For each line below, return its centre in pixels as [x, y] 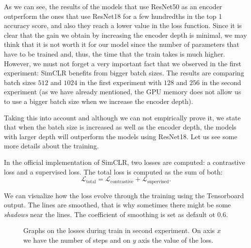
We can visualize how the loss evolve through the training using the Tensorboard [124, 195]
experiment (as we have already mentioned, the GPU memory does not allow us [123, 92]
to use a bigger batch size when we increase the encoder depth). [99, 101]
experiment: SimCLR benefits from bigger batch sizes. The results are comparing [124, 73]
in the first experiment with [121, 82]
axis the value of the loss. [176, 240]
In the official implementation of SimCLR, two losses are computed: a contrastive [125, 162]
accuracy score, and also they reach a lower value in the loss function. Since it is [123, 25]
